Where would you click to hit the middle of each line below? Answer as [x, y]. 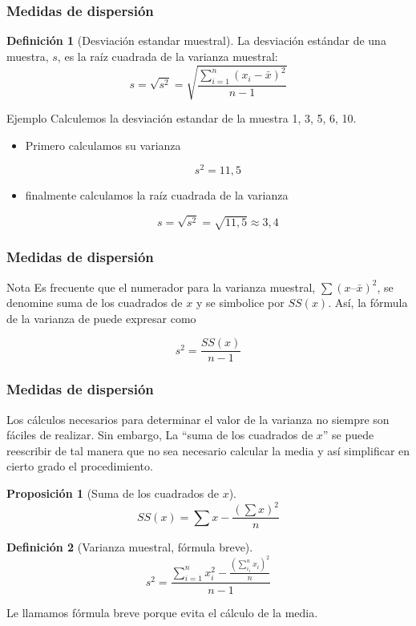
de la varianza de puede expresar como [101, 318]
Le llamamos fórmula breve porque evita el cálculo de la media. [162, 612]
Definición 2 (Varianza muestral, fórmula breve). [130, 547]
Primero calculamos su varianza [103, 145]
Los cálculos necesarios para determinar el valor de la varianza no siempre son [198, 419]
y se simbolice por [240, 303]
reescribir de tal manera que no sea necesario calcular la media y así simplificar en [208, 450]
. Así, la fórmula [368, 303]
